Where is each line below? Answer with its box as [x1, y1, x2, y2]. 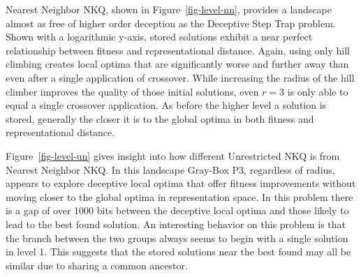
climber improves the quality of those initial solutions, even [6, 84, 259, 98]
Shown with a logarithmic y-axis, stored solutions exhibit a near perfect [6, 29, 313, 44]
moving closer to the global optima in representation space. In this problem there [6, 189, 353, 204]
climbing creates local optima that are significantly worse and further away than [6, 57, 349, 71]
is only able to [287, 84, 348, 98]
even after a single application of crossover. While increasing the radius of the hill [6, 70, 355, 84]
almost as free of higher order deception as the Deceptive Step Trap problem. [6, 15, 336, 30]
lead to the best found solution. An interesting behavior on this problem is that [6, 216, 346, 231]
